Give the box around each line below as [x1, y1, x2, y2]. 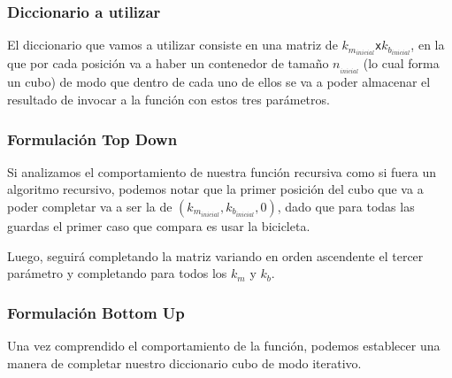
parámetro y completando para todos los [7, 264, 227, 282]
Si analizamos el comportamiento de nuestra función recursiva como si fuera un [7, 162, 437, 181]
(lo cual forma [363, 54, 440, 73]
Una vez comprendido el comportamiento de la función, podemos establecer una [7, 336, 441, 354]
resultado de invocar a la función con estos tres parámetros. [7, 90, 330, 108]
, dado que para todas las [277, 197, 415, 215]
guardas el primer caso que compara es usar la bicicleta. [7, 217, 310, 235]
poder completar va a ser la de [7, 197, 172, 215]
